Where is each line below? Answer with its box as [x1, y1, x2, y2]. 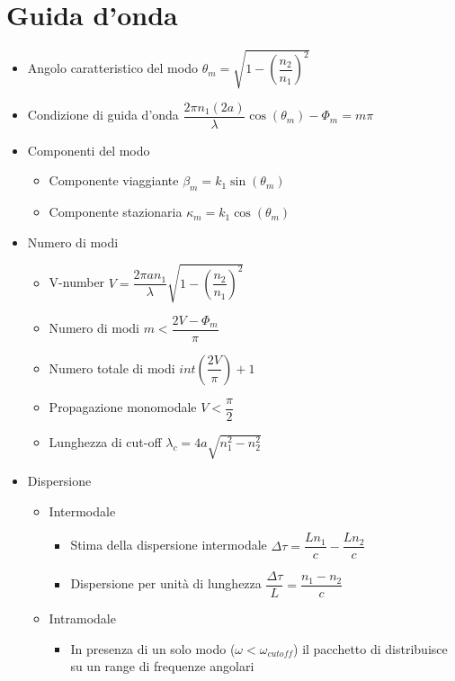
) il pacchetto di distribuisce [293, 639, 448, 658]
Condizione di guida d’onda [27, 105, 179, 124]
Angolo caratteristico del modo [27, 58, 198, 77]
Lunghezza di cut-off [49, 432, 162, 451]
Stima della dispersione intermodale [70, 535, 267, 554]
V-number [49, 273, 105, 291]
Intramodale [49, 609, 116, 628]
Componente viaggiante [49, 171, 179, 190]
